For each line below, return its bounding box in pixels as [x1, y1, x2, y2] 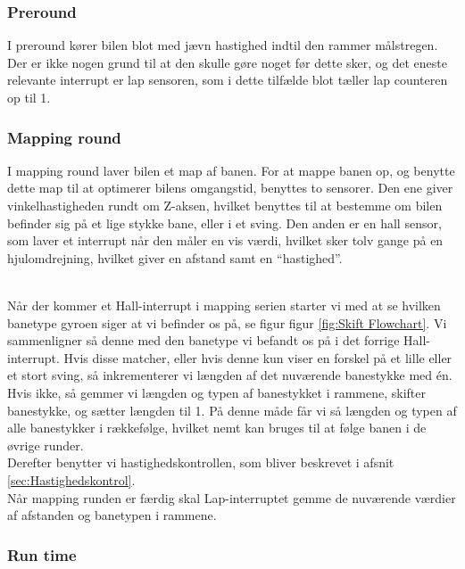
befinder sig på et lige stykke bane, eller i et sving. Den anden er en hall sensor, [7, 213, 442, 232]
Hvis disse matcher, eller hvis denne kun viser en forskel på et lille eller [63, 348, 453, 367]
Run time [7, 543, 77, 565]
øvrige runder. [7, 435, 84, 454]
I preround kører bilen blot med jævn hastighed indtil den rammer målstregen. [7, 36, 438, 54]
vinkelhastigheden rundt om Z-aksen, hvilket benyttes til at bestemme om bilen [7, 196, 443, 214]
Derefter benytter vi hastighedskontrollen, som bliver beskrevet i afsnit [7, 453, 394, 472]
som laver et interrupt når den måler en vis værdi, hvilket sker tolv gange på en [7, 231, 444, 250]
